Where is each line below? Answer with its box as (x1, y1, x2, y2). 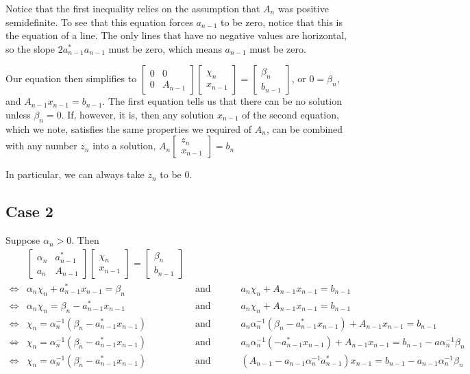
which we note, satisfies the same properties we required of (5, 121, 252, 136)
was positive (277, 1, 329, 15)
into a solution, (92, 138, 156, 153)
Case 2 (5, 201, 53, 222)
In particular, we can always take (5, 167, 145, 182)
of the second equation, (242, 107, 339, 121)
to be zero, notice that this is (221, 14, 343, 29)
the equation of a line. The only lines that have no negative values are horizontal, (5, 28, 347, 42)
